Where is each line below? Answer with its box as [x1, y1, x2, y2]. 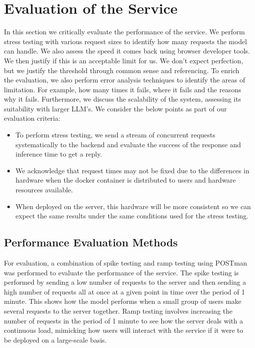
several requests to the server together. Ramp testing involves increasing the [4, 305, 233, 316]
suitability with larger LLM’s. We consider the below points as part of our [4, 103, 227, 113]
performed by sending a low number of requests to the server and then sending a [4, 277, 246, 287]
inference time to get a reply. [15, 149, 102, 159]
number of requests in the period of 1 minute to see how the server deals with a [4, 315, 243, 325]
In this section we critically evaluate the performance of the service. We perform [4, 27, 245, 37]
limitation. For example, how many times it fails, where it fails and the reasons [4, 84, 241, 94]
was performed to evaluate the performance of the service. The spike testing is [4, 267, 239, 277]
